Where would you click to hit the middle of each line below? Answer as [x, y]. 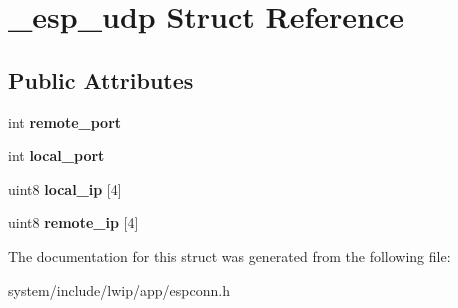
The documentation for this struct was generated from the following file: [229, 255]
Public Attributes [101, 79]
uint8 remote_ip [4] [73, 222]
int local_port [56, 155]
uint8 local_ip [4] [65, 188]
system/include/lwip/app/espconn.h [119, 289]
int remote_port [65, 121]
